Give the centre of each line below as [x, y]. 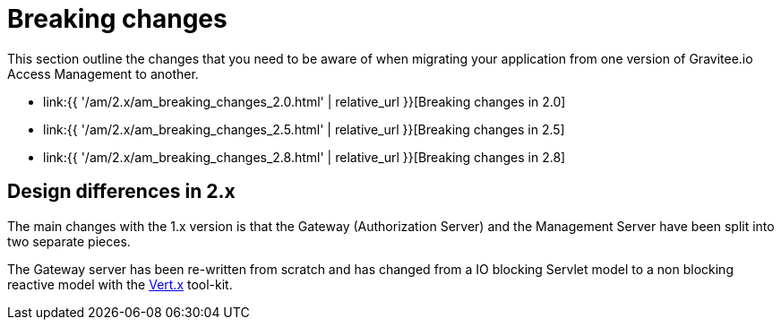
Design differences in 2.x [121, 192]
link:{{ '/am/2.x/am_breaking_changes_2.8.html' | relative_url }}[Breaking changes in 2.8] [305, 157]
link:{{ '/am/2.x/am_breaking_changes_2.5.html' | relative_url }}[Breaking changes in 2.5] [304, 129]
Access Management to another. [103, 73]
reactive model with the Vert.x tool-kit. [120, 284]
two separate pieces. [69, 241]
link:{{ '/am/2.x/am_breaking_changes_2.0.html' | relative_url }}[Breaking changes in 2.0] [305, 101]
